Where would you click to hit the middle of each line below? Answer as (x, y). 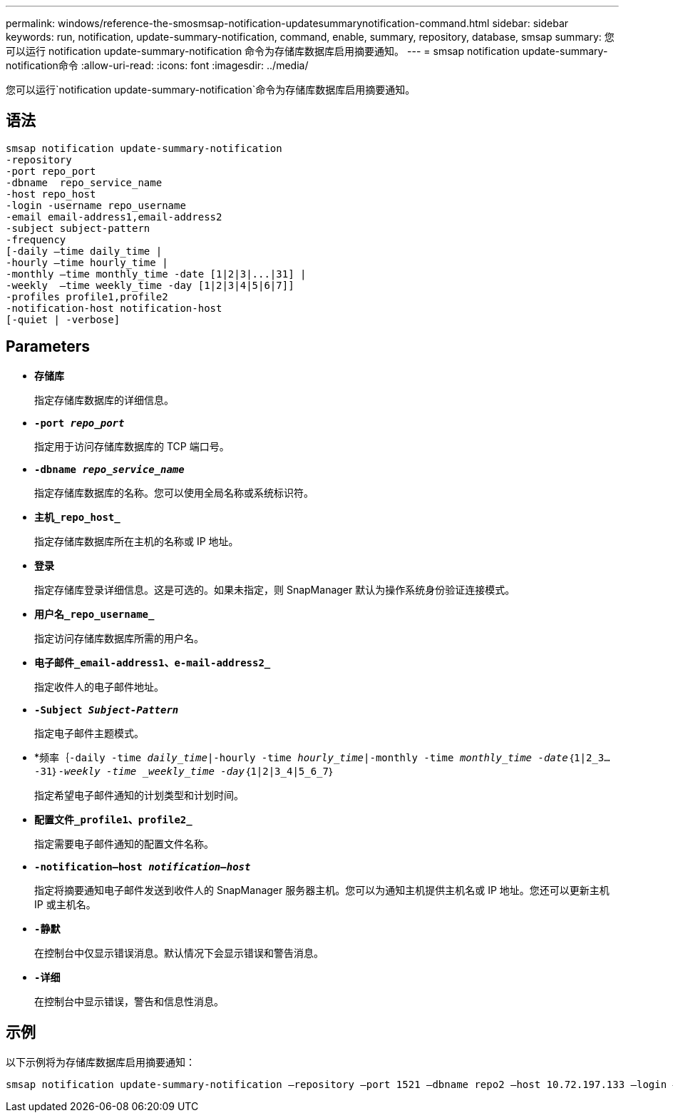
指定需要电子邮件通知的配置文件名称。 (124, 843)
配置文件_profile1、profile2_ (113, 819)
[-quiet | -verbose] (63, 319)
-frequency (36, 239)
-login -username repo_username (96, 205)
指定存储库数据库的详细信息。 (104, 400)
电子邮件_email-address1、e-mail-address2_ (153, 662)
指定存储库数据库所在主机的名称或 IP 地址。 (137, 541)
